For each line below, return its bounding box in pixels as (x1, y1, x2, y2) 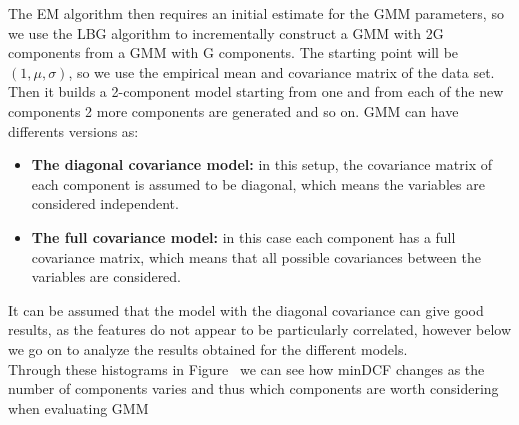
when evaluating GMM (8, 397, 149, 418)
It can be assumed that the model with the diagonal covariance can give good (8, 299, 484, 320)
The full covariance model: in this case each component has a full (31, 226, 456, 247)
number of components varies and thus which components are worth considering (8, 378, 499, 399)
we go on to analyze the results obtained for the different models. (8, 338, 408, 359)
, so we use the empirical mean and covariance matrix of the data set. (68, 61, 495, 82)
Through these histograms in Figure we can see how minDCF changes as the (8, 358, 485, 379)
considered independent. (31, 193, 179, 214)
